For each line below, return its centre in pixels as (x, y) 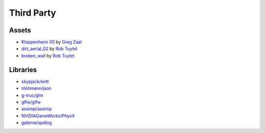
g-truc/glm (32, 95)
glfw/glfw (31, 102)
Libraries (23, 69)
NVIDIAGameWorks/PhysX (48, 116)
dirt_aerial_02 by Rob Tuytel (49, 49)
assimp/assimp (37, 109)
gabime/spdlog (37, 123)
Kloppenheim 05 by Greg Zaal (52, 42)
